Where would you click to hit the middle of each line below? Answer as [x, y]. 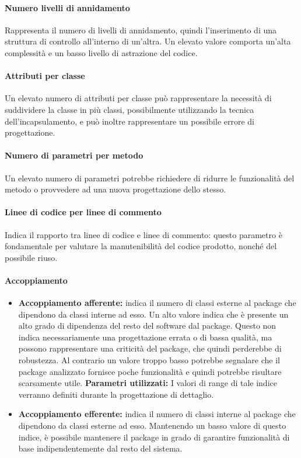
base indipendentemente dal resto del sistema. [100, 448]
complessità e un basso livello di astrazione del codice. [101, 52]
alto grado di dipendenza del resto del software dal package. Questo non [147, 326]
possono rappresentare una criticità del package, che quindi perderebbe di [150, 348]
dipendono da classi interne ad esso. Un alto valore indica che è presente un [153, 314]
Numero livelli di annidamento [67, 7]
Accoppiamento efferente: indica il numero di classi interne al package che [157, 414]
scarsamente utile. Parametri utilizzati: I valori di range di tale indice [148, 383]
